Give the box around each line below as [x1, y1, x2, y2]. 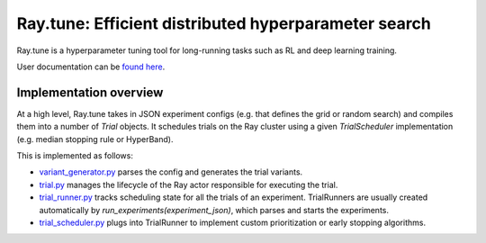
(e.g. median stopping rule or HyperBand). [16, 133, 174, 144]
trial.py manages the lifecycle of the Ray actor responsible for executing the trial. [39, 179, 338, 190]
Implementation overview [16, 85, 164, 100]
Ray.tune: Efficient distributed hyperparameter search [16, 13, 431, 33]
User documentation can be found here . [16, 61, 166, 72]
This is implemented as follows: [16, 150, 134, 161]
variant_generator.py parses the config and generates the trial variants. [39, 166, 303, 177]
